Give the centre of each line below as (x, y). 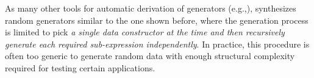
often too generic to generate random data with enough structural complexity (150, 56)
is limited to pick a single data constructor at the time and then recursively (145, 32)
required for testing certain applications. (80, 67)
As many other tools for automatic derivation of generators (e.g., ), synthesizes (151, 8)
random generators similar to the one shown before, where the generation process (157, 20)
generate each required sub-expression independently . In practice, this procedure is (157, 44)
